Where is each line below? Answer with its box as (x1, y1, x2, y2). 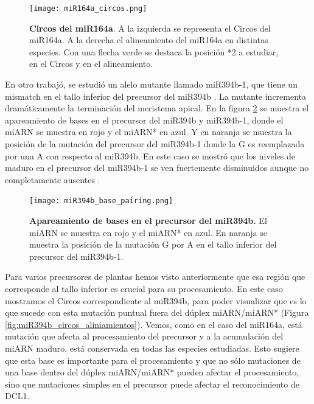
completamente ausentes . (5, 173, 100, 186)
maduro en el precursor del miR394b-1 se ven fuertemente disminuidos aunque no (5, 161, 309, 174)
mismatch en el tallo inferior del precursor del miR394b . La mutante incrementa (5, 89, 307, 102)
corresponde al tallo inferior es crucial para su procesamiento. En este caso (5, 282, 283, 294)
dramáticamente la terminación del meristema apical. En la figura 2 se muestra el (5, 102, 309, 114)
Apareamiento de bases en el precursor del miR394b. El (29, 214, 267, 227)
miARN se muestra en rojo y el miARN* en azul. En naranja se (29, 226, 267, 239)
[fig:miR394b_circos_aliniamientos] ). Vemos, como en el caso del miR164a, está (5, 318, 302, 330)
